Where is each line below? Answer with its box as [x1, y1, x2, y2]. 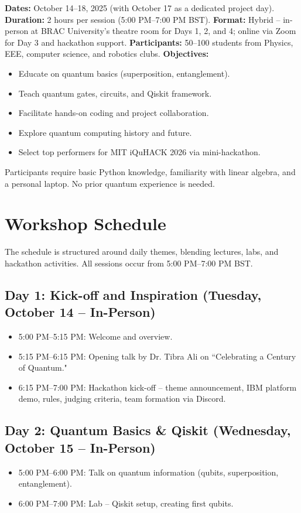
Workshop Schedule [5, 211, 166, 235]
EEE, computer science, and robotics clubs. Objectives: [5, 47, 209, 60]
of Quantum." [18, 361, 67, 374]
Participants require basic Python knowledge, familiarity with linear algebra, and [5, 165, 296, 177]
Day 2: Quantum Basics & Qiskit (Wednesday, [5, 421, 291, 439]
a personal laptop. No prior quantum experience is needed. [5, 177, 215, 189]
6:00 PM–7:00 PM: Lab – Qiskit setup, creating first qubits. [18, 497, 234, 509]
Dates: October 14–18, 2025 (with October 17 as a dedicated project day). [5, 2, 275, 13]
